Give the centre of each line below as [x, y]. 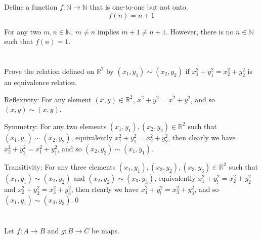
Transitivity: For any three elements [60, 166]
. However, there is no [200, 31]
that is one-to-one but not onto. [139, 7]
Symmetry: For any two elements [55, 126]
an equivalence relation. [40, 82]
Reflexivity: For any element [48, 99]
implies [108, 31]
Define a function [31, 7]
